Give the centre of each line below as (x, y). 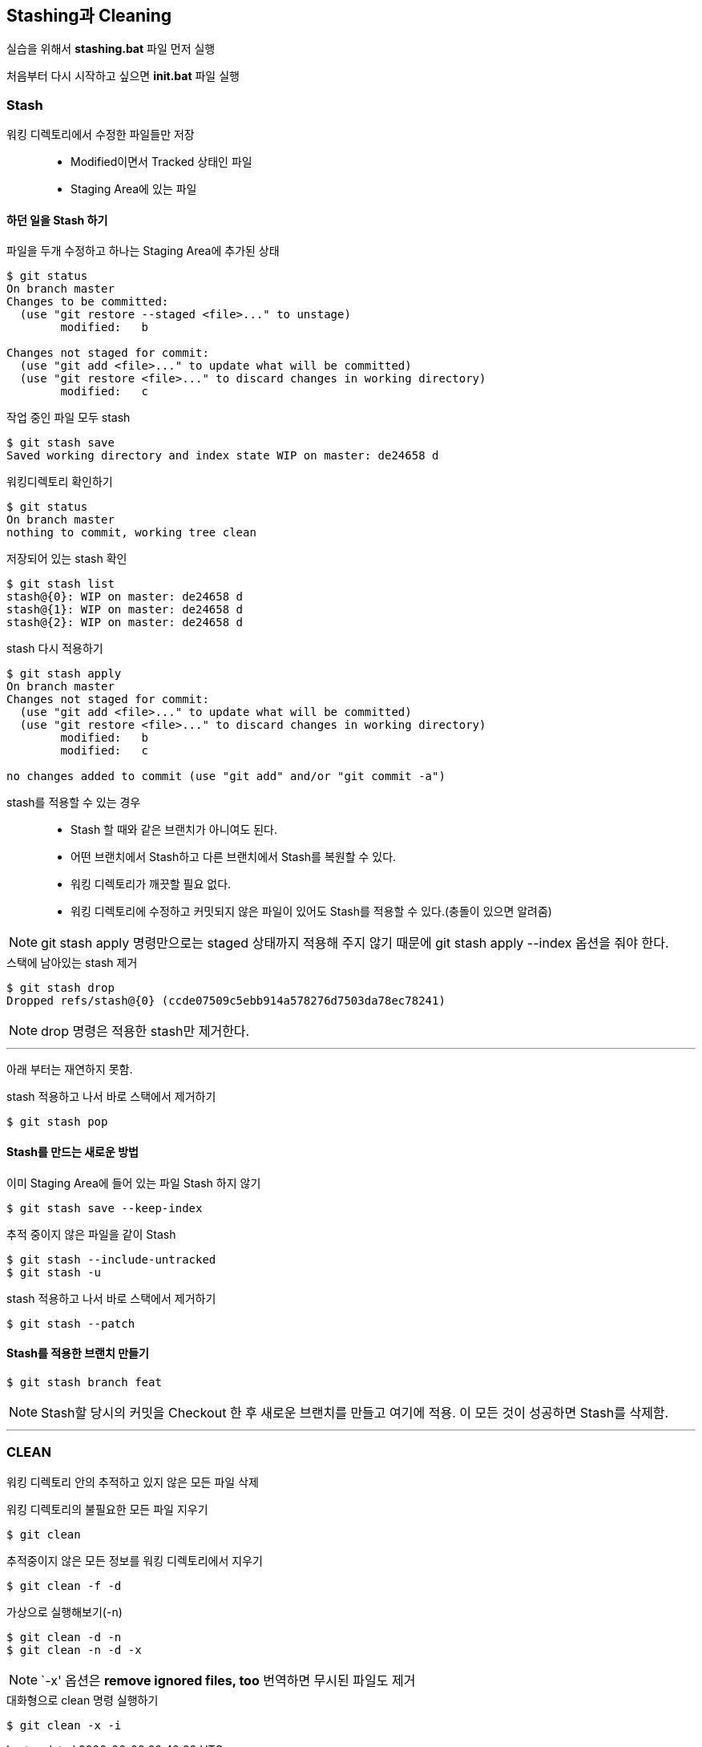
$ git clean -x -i (64, 1725)
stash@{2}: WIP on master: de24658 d (125, 623)
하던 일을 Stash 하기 (57, 220)
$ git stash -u (54, 1272)
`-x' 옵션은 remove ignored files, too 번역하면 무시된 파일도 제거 (228, 1680)
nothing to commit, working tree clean (131, 533)
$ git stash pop (57, 1122)
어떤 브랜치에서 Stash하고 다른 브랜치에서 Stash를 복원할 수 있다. (234, 857)
